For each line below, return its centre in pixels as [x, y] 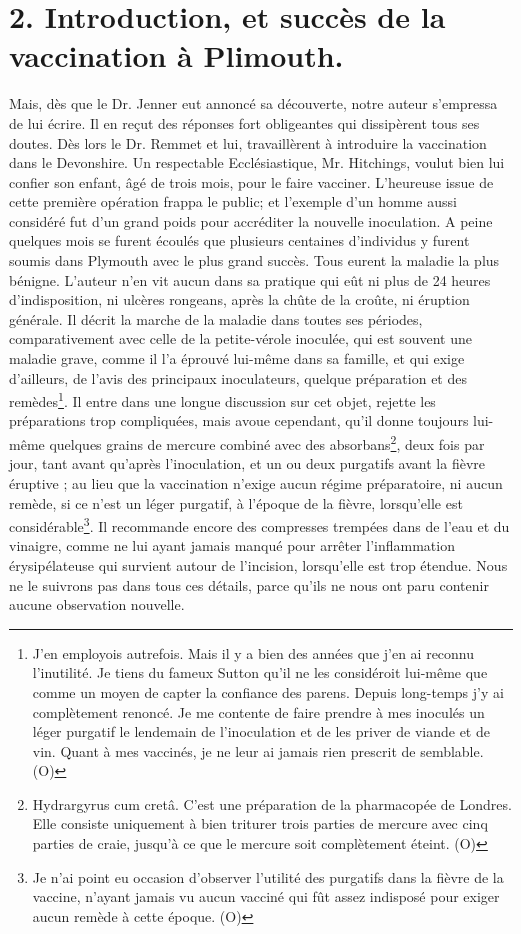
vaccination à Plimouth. [176, 55]
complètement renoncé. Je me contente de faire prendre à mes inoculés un [258, 711]
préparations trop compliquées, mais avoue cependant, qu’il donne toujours [239, 420]
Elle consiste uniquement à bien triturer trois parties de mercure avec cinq [260, 823]
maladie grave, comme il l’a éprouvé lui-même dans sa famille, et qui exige [237, 358]
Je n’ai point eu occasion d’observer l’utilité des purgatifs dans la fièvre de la [268, 876]
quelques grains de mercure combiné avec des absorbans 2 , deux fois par [267, 442]
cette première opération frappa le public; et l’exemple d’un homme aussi [233, 201]
